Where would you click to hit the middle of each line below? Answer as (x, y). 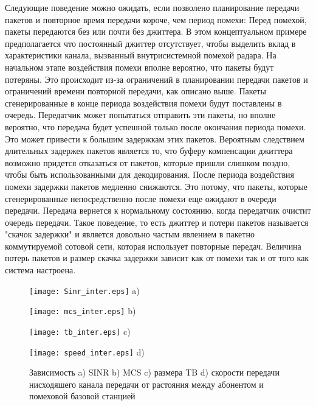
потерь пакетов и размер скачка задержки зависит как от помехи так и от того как (157, 258)
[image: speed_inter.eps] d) (87, 352)
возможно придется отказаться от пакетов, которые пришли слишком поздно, (148, 162)
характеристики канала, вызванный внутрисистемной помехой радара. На (141, 55)
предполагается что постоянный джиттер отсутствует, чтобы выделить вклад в (150, 43)
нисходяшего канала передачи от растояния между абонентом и (146, 384)
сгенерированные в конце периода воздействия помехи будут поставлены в (143, 103)
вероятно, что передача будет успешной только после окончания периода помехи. (156, 126)
